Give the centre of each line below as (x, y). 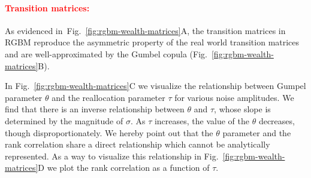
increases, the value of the (202, 120)
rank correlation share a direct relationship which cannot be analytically (138, 144)
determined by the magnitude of (64, 120)
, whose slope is (242, 109)
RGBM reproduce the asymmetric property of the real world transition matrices (152, 42)
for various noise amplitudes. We (234, 97)
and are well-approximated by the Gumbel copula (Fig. (106, 53)
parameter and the (257, 132)
